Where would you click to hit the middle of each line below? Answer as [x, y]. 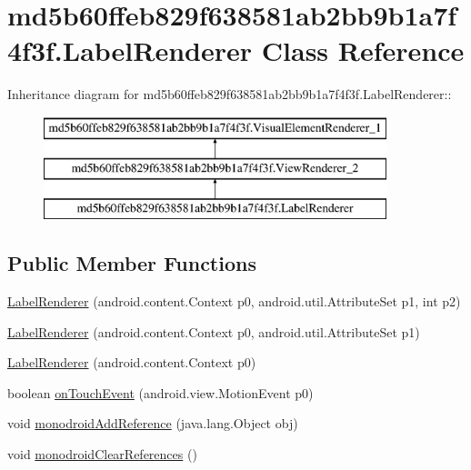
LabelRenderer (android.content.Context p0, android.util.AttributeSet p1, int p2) [234, 301]
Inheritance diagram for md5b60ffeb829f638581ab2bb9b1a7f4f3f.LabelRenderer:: [230, 94]
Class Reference [363, 50]
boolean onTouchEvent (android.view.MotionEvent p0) [160, 392]
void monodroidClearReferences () [102, 454]
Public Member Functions [132, 263]
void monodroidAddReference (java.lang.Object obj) [153, 423]
